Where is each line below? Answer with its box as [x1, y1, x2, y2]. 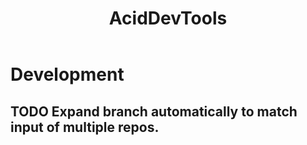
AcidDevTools [108, 7, 228, 30]
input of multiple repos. [10, 118, 160, 136]
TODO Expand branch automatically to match [10, 103, 298, 120]
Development [10, 63, 125, 86]
